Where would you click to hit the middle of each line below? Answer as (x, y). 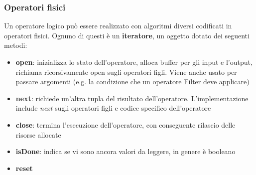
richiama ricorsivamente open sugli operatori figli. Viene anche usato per (126, 72)
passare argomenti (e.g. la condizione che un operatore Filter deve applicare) (132, 82)
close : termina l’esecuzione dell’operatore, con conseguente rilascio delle (126, 124)
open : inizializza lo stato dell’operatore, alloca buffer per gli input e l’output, (134, 62)
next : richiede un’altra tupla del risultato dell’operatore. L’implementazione (132, 98)
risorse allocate (38, 134)
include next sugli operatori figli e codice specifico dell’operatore (113, 108)
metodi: (16, 45)
